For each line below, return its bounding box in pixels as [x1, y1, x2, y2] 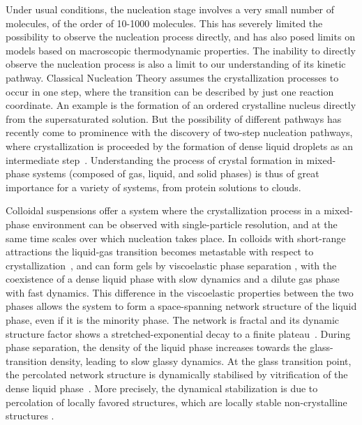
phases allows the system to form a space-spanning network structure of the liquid [6, 299, 357, 313]
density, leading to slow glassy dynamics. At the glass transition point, [50, 353, 352, 368]
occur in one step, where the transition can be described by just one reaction [6, 84, 334, 98]
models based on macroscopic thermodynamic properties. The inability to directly [6, 43, 356, 57]
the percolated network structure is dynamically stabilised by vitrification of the [6, 367, 348, 382]
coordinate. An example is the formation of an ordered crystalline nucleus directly [6, 98, 356, 112]
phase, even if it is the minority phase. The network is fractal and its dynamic [6, 313, 340, 327]
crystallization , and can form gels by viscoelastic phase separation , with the [6, 258, 337, 272]
